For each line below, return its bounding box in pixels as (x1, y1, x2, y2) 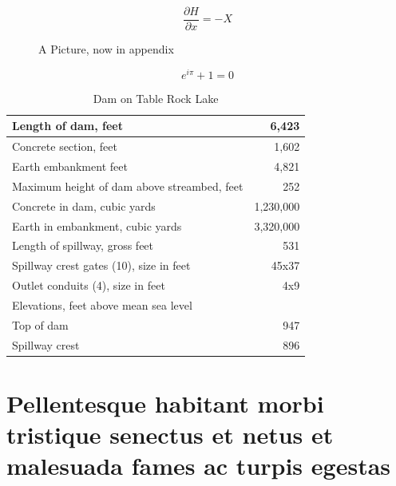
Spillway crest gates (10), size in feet (12, 257, 191, 274)
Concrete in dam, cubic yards (12, 197, 156, 214)
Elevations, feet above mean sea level (12, 296, 192, 313)
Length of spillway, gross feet (12, 237, 154, 254)
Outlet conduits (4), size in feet (12, 277, 165, 294)
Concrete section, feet (12, 138, 117, 155)
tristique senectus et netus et (6, 418, 334, 451)
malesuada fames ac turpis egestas (6, 449, 391, 482)
